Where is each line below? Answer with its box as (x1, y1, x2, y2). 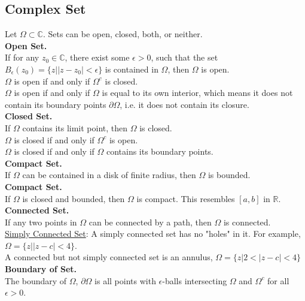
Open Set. (5, 39, 47, 52)
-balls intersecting (162, 274, 227, 287)
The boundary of (5, 274, 67, 287)
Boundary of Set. (5, 263, 77, 275)
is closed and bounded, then (22, 192, 125, 204)
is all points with (94, 274, 156, 287)
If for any (5, 51, 39, 64)
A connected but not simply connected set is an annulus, (5, 251, 213, 263)
